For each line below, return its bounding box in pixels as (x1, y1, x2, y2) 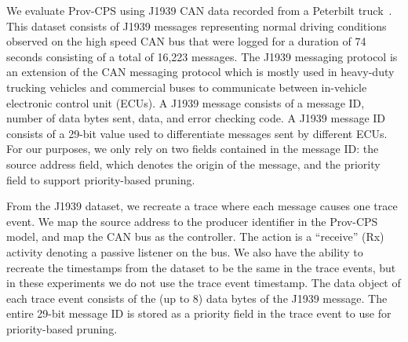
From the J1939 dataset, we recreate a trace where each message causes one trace (6, 198, 398, 214)
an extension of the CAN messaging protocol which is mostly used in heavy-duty (6, 64, 395, 80)
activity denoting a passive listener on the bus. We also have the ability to (6, 243, 363, 260)
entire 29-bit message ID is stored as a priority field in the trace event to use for (6, 305, 392, 322)
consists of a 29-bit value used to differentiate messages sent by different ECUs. (6, 125, 388, 141)
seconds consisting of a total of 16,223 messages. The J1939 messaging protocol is (6, 48, 398, 64)
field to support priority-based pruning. (6, 171, 195, 187)
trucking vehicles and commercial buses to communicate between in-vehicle (6, 78, 367, 95)
